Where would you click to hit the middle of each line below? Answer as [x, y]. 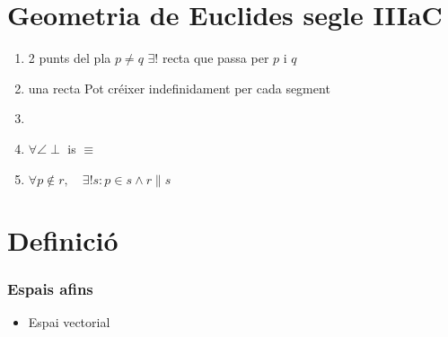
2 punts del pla [70, 58]
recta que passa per [215, 58]
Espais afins [50, 288]
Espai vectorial [69, 322]
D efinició [63, 239]
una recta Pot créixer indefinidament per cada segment [179, 88]
